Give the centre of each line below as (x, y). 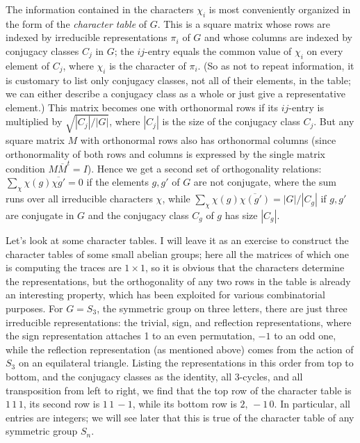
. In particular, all (312, 404)
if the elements (117, 182)
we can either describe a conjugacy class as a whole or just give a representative (176, 94)
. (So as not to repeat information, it (276, 65)
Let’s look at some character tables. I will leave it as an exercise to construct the (177, 240)
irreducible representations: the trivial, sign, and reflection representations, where (179, 322)
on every (325, 50)
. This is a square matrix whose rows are (244, 23)
